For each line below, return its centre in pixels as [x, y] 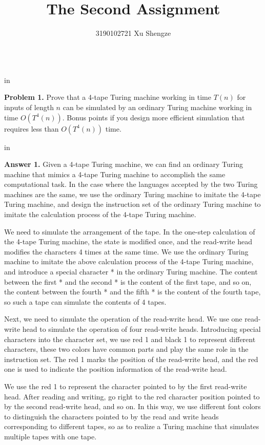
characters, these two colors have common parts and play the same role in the [126, 349]
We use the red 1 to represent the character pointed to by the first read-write [126, 386]
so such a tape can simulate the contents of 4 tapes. [85, 301]
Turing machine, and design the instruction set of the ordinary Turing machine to [132, 204]
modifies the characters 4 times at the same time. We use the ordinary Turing [126, 251]
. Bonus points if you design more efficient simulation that [154, 117]
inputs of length [29, 107]
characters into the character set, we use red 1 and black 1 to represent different [130, 339]
